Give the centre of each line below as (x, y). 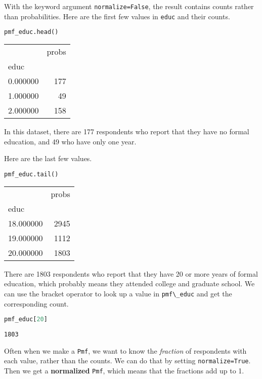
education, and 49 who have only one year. (70, 141)
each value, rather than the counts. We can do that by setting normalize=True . (127, 361)
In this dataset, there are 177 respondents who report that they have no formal (127, 131)
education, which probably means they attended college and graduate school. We (129, 283)
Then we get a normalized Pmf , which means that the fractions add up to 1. (124, 371)
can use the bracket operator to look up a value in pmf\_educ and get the (118, 294)
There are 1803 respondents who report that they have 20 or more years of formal (131, 273)
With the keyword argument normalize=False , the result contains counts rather (129, 6)
